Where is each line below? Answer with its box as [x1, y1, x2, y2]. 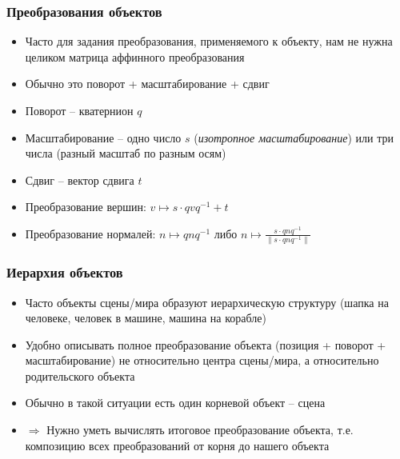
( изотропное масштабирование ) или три [194, 129, 394, 146]
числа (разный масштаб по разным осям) [25, 145, 226, 162]
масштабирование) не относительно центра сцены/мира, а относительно [25, 352, 379, 369]
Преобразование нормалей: [25, 225, 156, 241]
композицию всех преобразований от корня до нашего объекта [25, 437, 330, 453]
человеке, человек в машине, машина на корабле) [25, 309, 266, 326]
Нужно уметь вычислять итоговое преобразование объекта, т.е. [46, 421, 354, 438]
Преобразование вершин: [25, 198, 146, 215]
